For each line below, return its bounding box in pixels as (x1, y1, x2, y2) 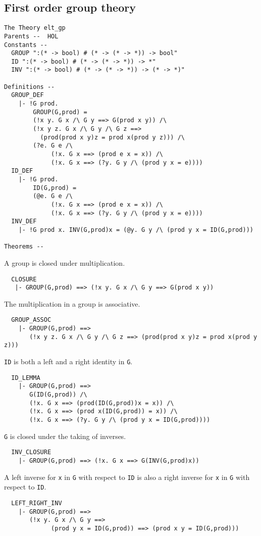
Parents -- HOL (4, 32, 59, 40)
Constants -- (4, 41, 47, 48)
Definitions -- (4, 83, 55, 90)
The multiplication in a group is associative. (4, 298, 140, 309)
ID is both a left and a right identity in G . (4, 356, 133, 367)
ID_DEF (11, 167, 33, 175)
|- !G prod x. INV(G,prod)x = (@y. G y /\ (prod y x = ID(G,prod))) (18, 226, 253, 233)
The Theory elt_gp (4, 24, 66, 32)
